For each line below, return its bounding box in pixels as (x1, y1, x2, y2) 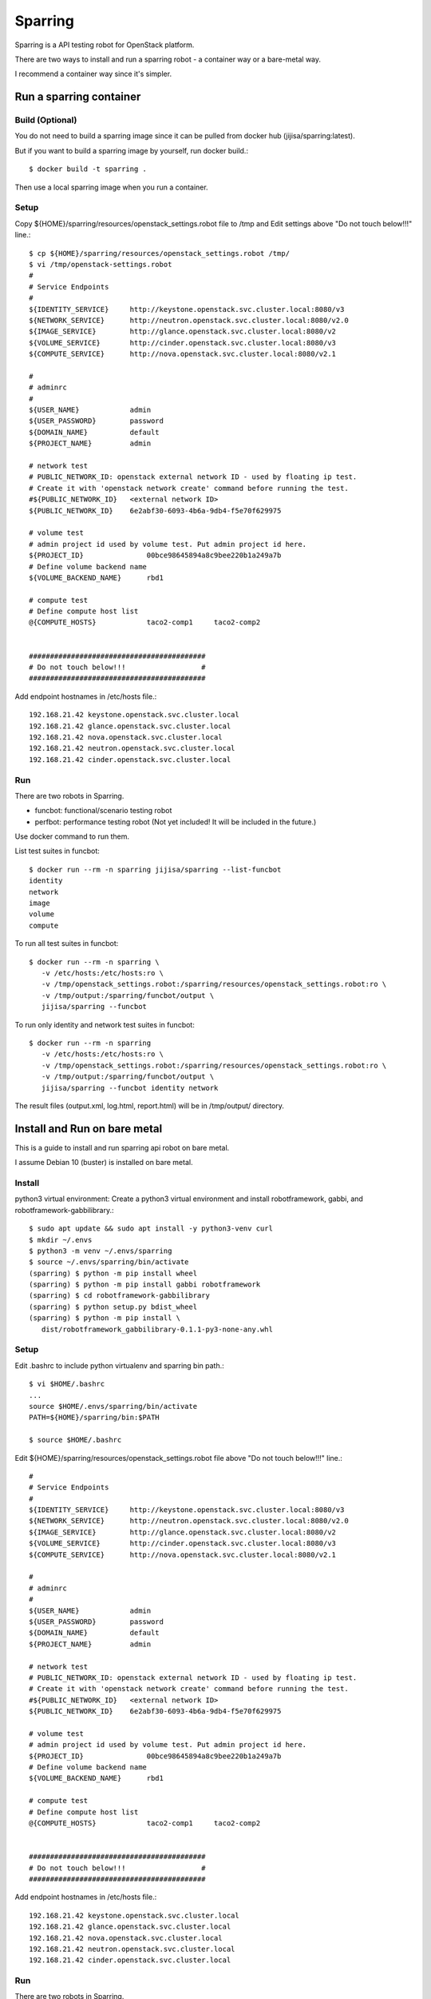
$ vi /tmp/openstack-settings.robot (29, 260, 172, 269)
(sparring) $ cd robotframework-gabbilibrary (29, 1291, 211, 1300)
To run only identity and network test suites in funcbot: (14, 1019, 195, 1029)
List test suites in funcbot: (14, 846, 100, 856)
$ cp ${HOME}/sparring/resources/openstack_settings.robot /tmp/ (29, 249, 291, 257)
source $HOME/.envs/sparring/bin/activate (29, 1402, 198, 1410)
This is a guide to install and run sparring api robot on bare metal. (14, 1143, 230, 1152)
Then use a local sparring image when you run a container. (14, 182, 208, 192)
